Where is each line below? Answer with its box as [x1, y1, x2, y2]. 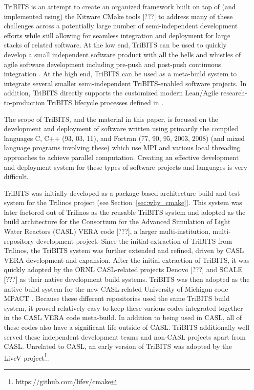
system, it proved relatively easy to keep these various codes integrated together [4, 302, 243, 313]
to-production [4, 97, 45, 107]
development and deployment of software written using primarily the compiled [4, 123, 238, 134]
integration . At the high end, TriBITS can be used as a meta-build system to [4, 69, 237, 79]
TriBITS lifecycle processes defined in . [47, 97, 164, 107]
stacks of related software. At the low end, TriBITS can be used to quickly [4, 40, 227, 50]
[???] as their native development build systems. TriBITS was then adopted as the [4, 274, 250, 284]
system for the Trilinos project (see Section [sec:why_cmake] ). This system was [4, 197, 242, 207]
